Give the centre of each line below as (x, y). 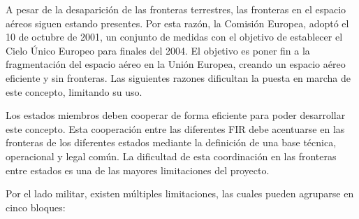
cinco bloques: (36, 207)
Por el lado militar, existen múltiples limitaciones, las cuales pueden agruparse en (180, 193)
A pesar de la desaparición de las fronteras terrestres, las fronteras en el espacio (176, 9)
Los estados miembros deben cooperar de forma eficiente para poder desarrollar (176, 115)
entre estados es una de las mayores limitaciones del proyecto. (138, 170)
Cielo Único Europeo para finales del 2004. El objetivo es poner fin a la (158, 50)
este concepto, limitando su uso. (74, 91)
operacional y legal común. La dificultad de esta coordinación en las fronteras (171, 156)
